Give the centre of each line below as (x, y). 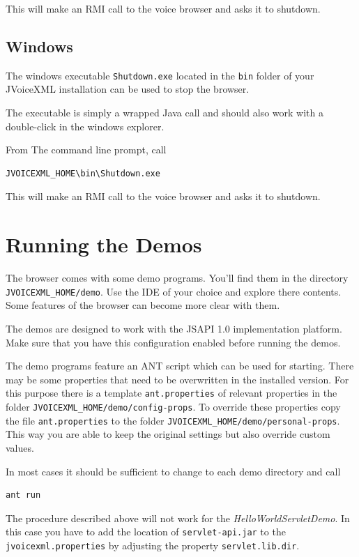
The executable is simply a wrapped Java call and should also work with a (165, 113)
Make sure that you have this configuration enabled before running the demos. (173, 342)
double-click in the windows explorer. (85, 126)
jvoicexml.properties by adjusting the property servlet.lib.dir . (153, 545)
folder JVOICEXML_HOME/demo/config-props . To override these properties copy (173, 407)
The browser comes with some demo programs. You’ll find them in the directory (177, 278)
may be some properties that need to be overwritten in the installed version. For (177, 379)
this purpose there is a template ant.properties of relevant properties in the (171, 393)
